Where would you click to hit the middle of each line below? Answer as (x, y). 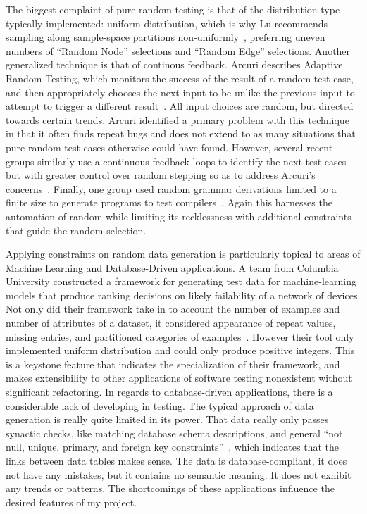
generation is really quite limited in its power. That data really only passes (167, 419)
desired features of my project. (71, 502)
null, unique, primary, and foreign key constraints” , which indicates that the (172, 447)
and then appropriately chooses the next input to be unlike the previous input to (180, 92)
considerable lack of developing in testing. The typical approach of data (160, 405)
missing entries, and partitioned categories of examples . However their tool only (180, 336)
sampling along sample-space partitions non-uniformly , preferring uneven (166, 37)
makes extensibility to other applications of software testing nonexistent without (179, 378)
